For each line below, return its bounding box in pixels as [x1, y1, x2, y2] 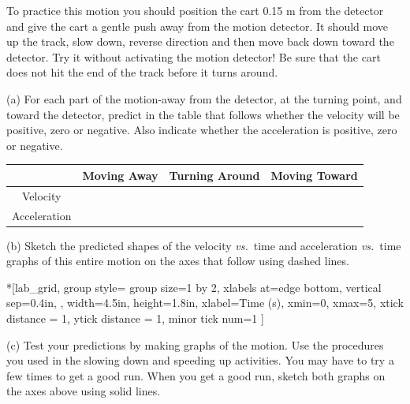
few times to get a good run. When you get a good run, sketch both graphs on [6, 367, 386, 383]
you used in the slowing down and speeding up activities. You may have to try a [6, 352, 394, 368]
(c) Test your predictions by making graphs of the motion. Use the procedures [6, 336, 384, 353]
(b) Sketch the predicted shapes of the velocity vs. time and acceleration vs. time [6, 237, 401, 253]
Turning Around [169, 166, 260, 183]
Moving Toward [270, 166, 358, 183]
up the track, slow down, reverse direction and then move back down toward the [6, 33, 394, 50]
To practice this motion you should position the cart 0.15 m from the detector [6, 2, 384, 18]
